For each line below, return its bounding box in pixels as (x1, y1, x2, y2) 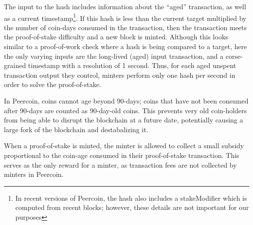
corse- (225, 51, 243, 61)
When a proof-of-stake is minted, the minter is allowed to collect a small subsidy (4, 140, 244, 151)
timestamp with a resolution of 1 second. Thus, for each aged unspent (28, 60, 236, 70)
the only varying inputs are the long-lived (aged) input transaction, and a (4, 51, 224, 61)
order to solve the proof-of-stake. (4, 79, 101, 89)
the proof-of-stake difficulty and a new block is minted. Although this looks (4, 32, 228, 42)
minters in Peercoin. (4, 169, 64, 179)
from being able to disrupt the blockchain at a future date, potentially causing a (4, 115, 243, 125)
